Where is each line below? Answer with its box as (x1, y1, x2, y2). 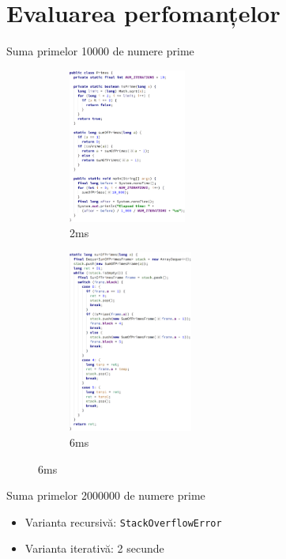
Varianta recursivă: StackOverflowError (24, 513, 222, 530)
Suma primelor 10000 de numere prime (6, 43, 194, 59)
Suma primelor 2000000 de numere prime (6, 487, 205, 504)
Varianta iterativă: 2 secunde (24, 540, 164, 557)
